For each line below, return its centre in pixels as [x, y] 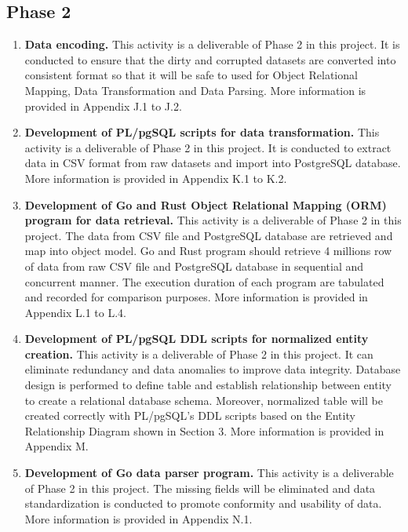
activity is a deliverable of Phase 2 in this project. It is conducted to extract [208, 147]
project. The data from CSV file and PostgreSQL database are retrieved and [209, 235]
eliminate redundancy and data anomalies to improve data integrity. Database [213, 369]
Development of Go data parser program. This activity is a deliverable [209, 473]
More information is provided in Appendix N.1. [138, 518]
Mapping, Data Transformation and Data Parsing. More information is [195, 90]
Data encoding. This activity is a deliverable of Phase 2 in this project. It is [212, 44]
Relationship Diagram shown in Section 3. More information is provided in [204, 430]
